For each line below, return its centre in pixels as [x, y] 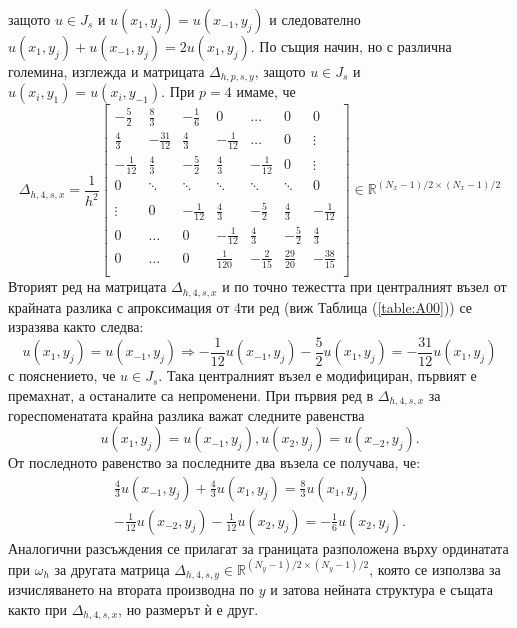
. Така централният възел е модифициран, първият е [317, 375]
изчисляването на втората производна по [131, 589]
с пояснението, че [62, 375]
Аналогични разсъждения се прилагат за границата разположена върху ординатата [258, 547]
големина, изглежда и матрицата [106, 71]
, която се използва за [435, 568]
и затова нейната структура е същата [381, 589]
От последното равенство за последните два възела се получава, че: [214, 462]
